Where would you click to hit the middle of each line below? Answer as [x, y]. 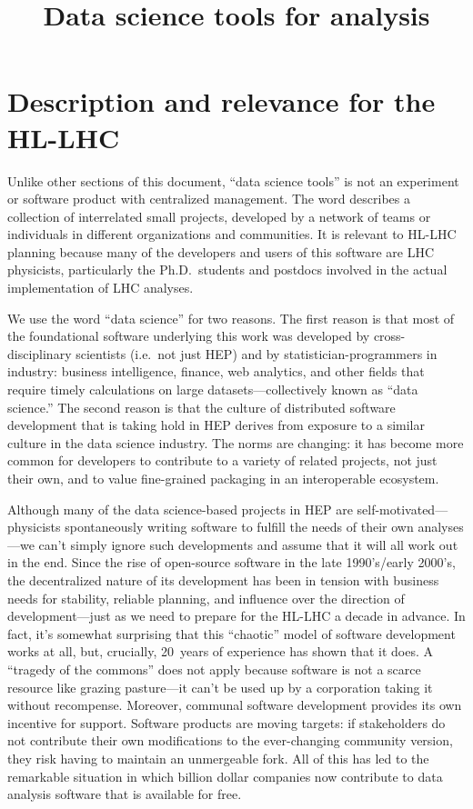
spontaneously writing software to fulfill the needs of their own [239, 527]
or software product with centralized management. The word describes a [209, 199]
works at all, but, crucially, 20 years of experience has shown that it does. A [220, 651]
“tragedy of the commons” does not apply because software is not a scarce [214, 669]
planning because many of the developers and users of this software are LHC [221, 251]
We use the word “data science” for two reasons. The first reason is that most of [231, 318]
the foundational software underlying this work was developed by [189, 336]
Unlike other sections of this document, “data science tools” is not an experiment [233, 180]
